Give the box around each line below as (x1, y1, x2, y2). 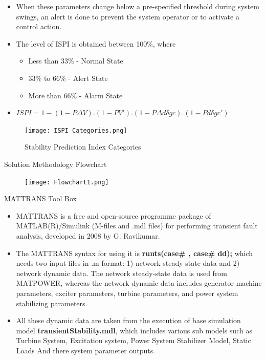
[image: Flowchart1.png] (25, 178, 109, 186)
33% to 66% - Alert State (28, 72, 108, 83)
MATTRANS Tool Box (4, 193, 77, 204)
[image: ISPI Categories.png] (25, 126, 127, 134)
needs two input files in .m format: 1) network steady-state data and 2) (16, 258, 240, 268)
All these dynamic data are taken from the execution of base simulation (16, 315, 241, 326)
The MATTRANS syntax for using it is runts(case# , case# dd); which (16, 247, 253, 258)
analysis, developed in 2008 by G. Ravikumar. (16, 230, 160, 241)
